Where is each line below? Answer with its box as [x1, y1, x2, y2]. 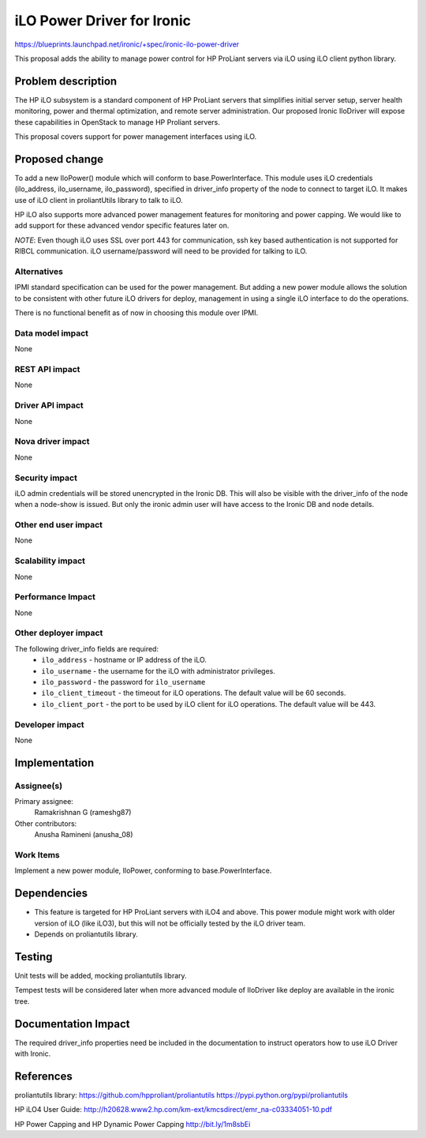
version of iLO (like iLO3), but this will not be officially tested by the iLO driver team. [34, 918, 306, 928]
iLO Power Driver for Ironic [14, 12, 191, 29]
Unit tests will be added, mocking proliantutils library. [14, 971, 187, 980]
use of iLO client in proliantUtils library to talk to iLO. [14, 195, 183, 205]
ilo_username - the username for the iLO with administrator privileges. [41, 666, 276, 675]
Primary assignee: [14, 797, 74, 806]
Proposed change [14, 152, 104, 166]
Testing [14, 950, 53, 963]
